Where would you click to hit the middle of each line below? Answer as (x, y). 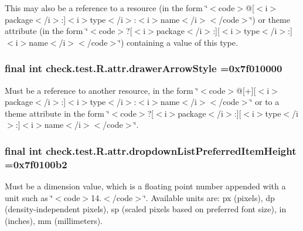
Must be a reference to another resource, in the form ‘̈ (102, 90)
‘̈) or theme (270, 19)
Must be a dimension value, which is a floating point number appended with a (145, 186)
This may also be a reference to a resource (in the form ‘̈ (106, 8)
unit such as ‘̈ (29, 197)
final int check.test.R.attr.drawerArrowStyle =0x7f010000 (144, 68)
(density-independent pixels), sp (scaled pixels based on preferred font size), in (146, 209)
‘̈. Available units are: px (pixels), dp (209, 197)
